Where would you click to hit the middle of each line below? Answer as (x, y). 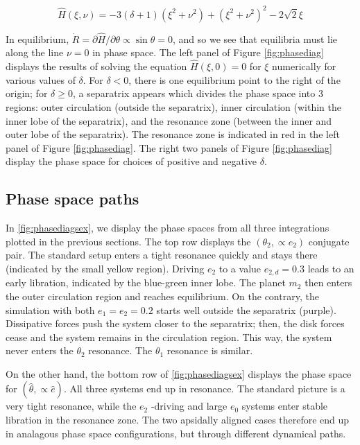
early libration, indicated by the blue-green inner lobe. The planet (146, 282)
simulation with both (50, 309)
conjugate (329, 241)
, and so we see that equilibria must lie (255, 38)
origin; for (27, 93)
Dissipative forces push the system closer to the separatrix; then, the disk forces (175, 323)
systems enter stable (285, 406)
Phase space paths (72, 199)
